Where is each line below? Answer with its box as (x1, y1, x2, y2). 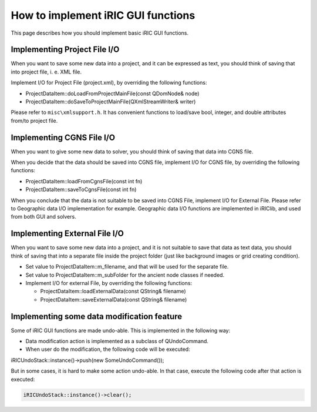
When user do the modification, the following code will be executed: (25, 346, 190, 353)
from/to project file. (11, 117, 58, 124)
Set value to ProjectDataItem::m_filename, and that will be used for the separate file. (25, 263, 229, 270)
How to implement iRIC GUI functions (11, 9, 195, 22)
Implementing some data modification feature (11, 311, 182, 321)
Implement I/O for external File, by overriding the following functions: (25, 279, 193, 286)
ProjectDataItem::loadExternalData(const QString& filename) (40, 288, 186, 295)
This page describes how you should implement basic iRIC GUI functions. (11, 29, 189, 36)
